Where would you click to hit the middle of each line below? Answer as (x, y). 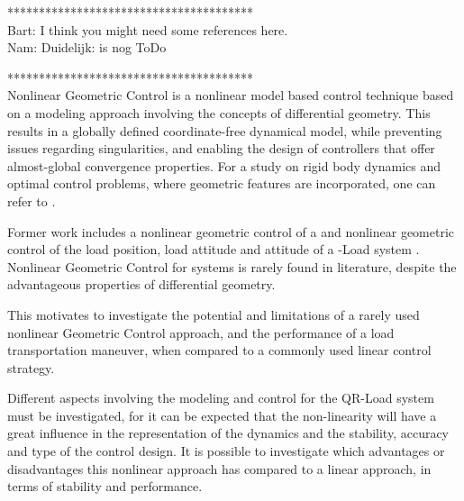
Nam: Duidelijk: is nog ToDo (87, 47)
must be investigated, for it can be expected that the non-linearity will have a (222, 415)
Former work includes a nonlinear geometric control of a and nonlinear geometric (231, 231)
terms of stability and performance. (105, 486)
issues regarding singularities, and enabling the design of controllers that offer (221, 148)
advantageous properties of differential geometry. (141, 284)
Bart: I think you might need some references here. (148, 29)
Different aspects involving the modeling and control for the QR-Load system (221, 398)
